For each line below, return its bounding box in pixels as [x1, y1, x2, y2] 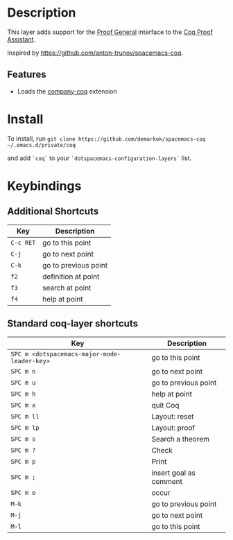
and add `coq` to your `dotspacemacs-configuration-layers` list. [7, 154, 192, 162]
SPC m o [10, 489, 36, 496]
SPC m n [10, 367, 36, 375]
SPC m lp [10, 424, 40, 431]
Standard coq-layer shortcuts [7, 317, 139, 330]
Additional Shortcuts [7, 206, 99, 218]
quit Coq [151, 400, 180, 410]
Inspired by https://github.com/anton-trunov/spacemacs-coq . [7, 49, 184, 57]
